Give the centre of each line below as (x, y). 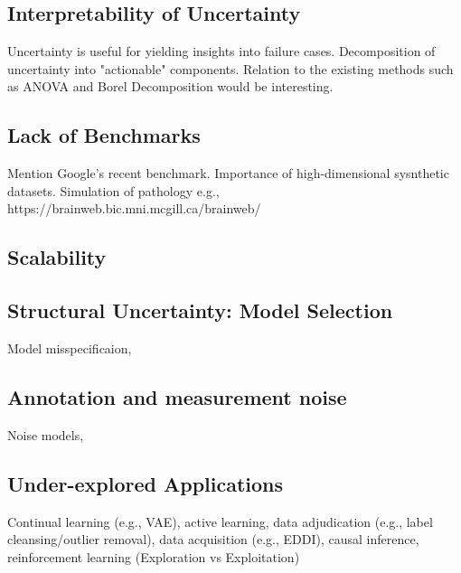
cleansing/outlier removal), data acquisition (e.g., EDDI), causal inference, (213, 539)
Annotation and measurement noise (177, 396)
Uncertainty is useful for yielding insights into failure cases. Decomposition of (221, 51)
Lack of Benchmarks (104, 135)
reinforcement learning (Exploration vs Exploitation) (154, 556)
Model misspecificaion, (70, 348)
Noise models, (46, 434)
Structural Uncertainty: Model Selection (200, 310)
